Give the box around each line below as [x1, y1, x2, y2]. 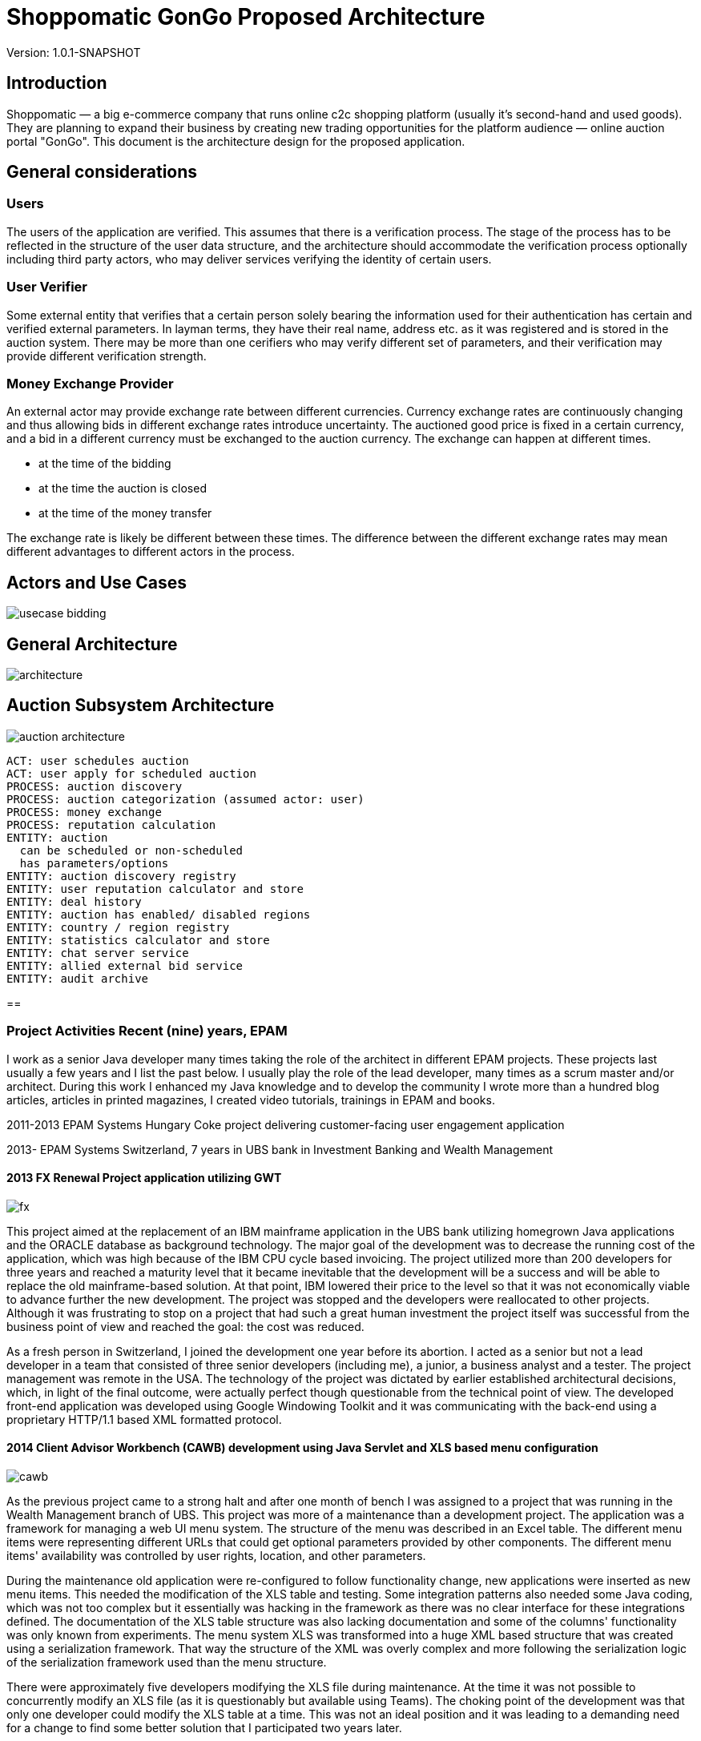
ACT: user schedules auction [6, 754, 189, 767]
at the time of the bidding [38, 456, 171, 471]
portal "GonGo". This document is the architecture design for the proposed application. [6, 134, 465, 148]
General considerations [6, 162, 198, 183]
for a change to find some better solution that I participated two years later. [6, 1721, 402, 1735]
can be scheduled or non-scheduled [19, 843, 244, 857]
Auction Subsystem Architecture [6, 695, 275, 716]
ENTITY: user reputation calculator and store [6, 882, 304, 895]
